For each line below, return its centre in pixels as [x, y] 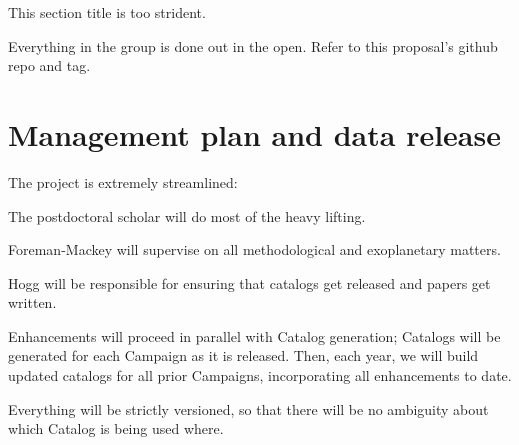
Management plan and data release [254, 133]
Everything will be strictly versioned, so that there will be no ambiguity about [248, 408]
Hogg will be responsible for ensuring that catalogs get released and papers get [249, 282]
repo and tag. [49, 65]
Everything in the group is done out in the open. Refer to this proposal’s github [253, 45]
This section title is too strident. [107, 12]
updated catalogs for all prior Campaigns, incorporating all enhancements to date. [260, 375]
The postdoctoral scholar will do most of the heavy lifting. [187, 215]
